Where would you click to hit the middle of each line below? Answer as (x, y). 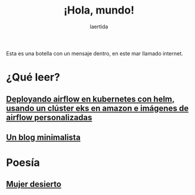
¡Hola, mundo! (99, 10)
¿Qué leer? (33, 77)
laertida (99, 27)
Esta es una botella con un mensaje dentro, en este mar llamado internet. (95, 53)
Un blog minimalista (43, 137)
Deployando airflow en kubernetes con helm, (90, 99)
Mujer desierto (34, 184)
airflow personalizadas (49, 118)
